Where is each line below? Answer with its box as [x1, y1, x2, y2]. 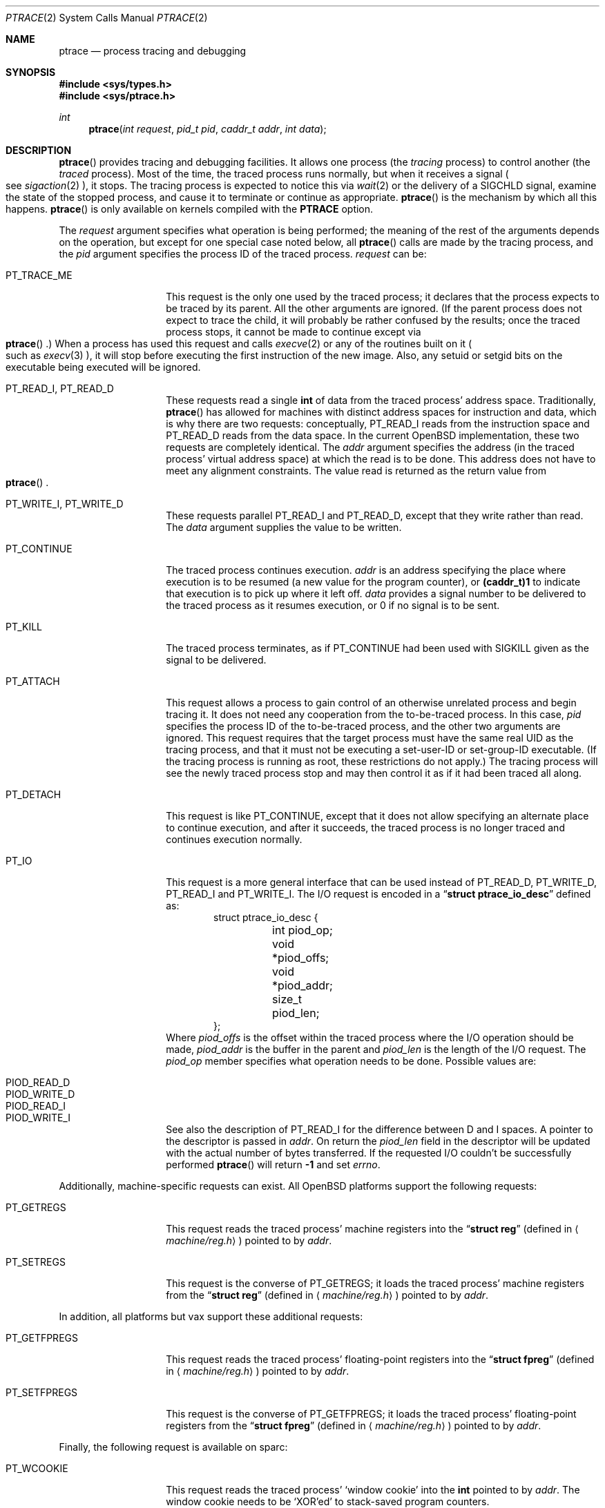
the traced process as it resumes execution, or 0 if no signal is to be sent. [166, 599, 500, 611]
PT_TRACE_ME [6, 269, 73, 281]
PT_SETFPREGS [6, 1386, 78, 1398]
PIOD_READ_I [6, 1100, 66, 1112]
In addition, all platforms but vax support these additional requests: [59, 1311, 363, 1322]
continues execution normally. [166, 833, 302, 845]
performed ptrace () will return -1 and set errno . [166, 1159, 381, 1170]
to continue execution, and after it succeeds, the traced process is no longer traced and [166, 822, 565, 833]
